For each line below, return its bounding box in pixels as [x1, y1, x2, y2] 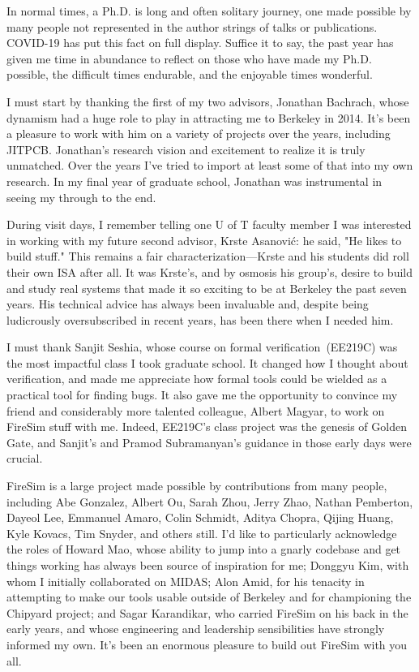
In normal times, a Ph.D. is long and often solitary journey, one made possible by [6, 2, 412, 19]
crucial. [6, 450, 43, 467]
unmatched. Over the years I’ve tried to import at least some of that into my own [6, 157, 413, 174]
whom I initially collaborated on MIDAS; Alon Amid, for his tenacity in [6, 572, 365, 589]
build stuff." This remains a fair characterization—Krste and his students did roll [6, 248, 409, 265]
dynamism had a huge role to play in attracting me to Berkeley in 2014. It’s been [6, 109, 411, 126]
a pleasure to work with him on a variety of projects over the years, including [6, 125, 391, 142]
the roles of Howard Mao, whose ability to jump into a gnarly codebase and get [6, 541, 401, 558]
